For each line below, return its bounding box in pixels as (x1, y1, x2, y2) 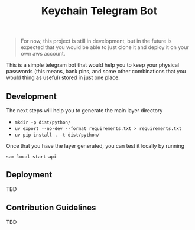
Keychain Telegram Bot (41, 4, 158, 18)
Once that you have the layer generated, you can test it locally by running (6, 142, 185, 149)
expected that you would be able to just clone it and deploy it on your (20, 44, 189, 51)
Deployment (6, 170, 53, 180)
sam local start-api (6, 154, 57, 160)
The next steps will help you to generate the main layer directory (6, 107, 163, 114)
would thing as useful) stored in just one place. (6, 74, 120, 81)
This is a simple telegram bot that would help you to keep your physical (6, 61, 179, 69)
